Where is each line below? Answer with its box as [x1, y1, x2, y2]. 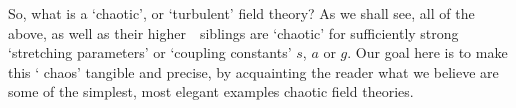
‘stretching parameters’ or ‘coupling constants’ [8, 42, 292, 63]
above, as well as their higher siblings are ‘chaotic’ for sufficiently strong [8, 22, 459, 43]
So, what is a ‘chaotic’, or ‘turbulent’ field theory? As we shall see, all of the [8, 3, 475, 23]
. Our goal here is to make [347, 42, 508, 63]
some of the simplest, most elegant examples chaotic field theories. [8, 81, 414, 102]
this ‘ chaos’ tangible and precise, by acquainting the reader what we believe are [8, 61, 499, 82]
